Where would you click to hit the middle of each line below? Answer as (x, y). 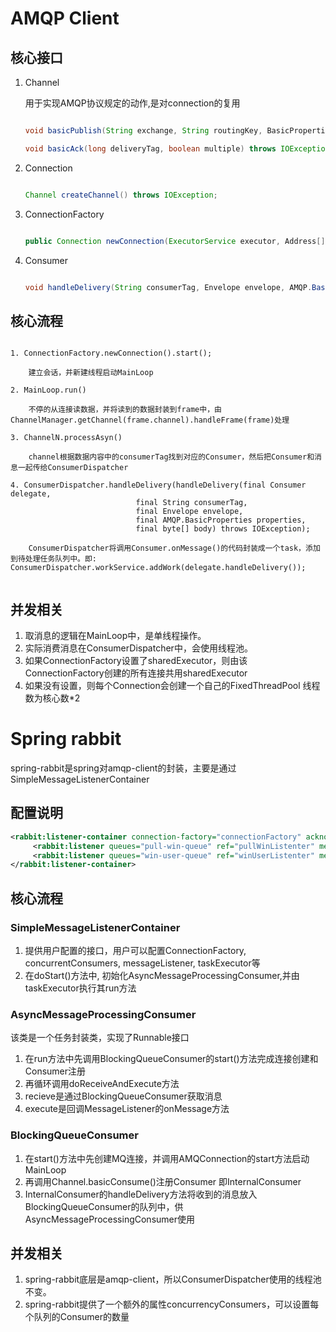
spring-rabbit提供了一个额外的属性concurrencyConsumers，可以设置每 (172, 1304)
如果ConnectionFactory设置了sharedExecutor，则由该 (136, 660)
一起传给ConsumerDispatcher (73, 468)
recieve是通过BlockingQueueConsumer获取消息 (123, 1096)
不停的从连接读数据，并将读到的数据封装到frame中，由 (125, 410)
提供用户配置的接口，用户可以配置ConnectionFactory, (135, 950)
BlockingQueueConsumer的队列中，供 (104, 1206)
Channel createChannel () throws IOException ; (121, 195)
